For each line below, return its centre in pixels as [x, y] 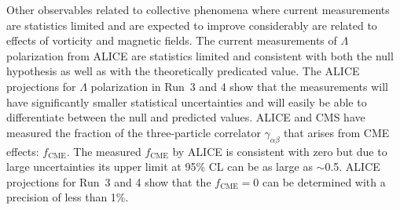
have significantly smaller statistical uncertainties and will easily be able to [187, 101]
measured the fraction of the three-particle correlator [134, 132]
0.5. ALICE [352, 167]
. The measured [104, 151]
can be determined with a [324, 181]
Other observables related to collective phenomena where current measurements [198, 9]
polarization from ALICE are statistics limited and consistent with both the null [200, 55]
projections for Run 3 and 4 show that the [109, 181]
